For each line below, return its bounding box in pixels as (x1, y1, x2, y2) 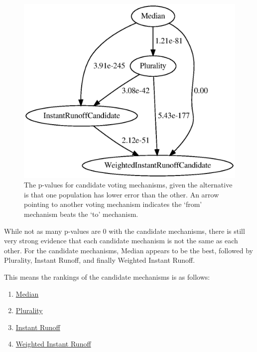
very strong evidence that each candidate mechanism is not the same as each (4, 235, 238, 246)
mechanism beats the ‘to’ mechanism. (24, 209, 138, 219)
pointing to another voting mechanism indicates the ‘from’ (24, 199, 202, 209)
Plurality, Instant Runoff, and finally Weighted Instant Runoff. (4, 255, 195, 265)
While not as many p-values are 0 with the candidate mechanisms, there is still (4, 225, 245, 236)
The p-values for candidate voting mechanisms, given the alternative (24, 179, 233, 190)
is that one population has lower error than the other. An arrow (24, 189, 219, 199)
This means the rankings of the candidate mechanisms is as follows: (4, 271, 210, 282)
